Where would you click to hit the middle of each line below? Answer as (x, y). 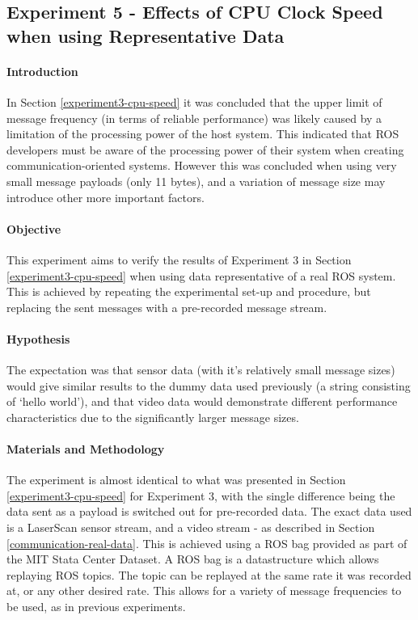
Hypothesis (38, 338)
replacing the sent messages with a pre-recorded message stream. (167, 307)
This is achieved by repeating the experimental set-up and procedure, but (189, 291)
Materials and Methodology (86, 449)
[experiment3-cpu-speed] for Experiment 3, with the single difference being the (201, 495)
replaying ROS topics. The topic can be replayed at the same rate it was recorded (209, 574)
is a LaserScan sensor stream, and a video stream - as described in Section (191, 527)
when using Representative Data (146, 35)
